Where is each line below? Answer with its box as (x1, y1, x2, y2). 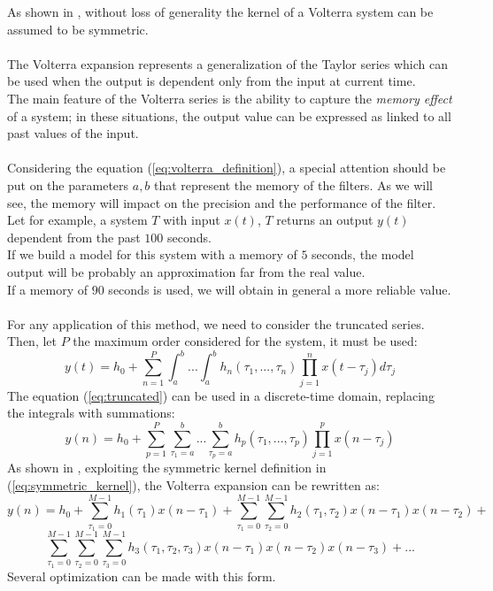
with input (163, 211, 220, 229)
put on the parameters (7, 175, 129, 194)
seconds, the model (312, 245, 414, 264)
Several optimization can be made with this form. (7, 566, 276, 585)
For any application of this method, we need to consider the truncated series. (7, 314, 425, 333)
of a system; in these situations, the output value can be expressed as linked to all (7, 106, 451, 125)
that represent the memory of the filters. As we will (154, 175, 433, 194)
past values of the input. (7, 124, 139, 142)
